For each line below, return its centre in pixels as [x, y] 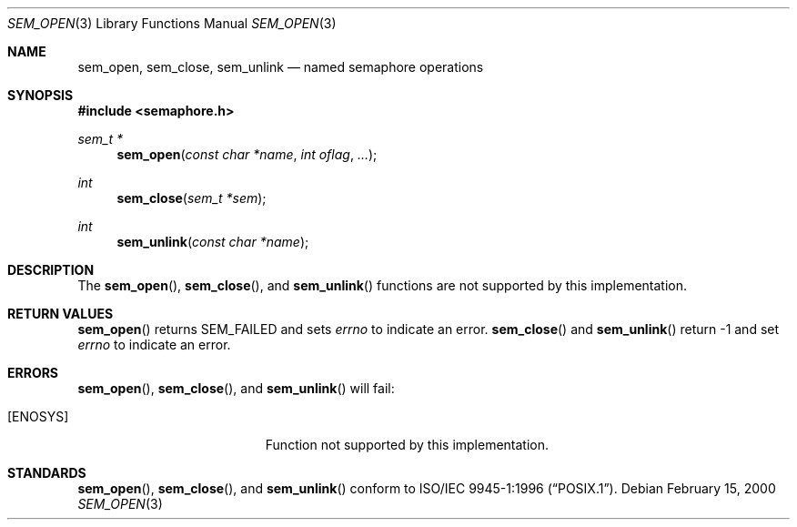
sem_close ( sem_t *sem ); [192, 198]
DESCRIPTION [51, 270]
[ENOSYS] [38, 416]
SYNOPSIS [40, 95]
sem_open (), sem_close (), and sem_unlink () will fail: [236, 388]
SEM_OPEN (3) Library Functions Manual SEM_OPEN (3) [172, 23]
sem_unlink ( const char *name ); [213, 242]
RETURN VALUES [61, 314]
